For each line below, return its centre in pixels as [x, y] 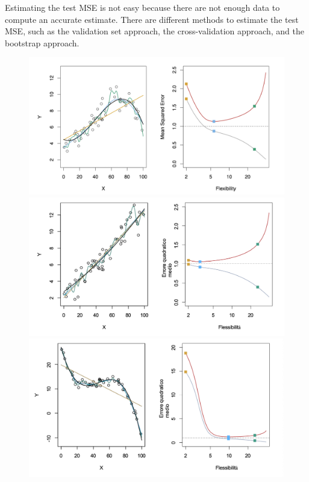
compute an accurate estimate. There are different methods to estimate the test [152, 19]
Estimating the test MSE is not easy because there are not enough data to [142, 7]
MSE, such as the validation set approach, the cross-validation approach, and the [154, 31]
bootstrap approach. [42, 42]
